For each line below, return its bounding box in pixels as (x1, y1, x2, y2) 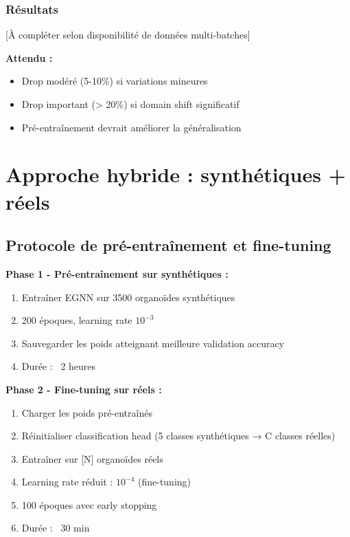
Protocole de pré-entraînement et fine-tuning (5, 234, 331, 256)
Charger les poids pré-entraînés (21, 405, 152, 419)
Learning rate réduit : (21, 474, 113, 489)
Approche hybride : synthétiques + (5, 160, 346, 188)
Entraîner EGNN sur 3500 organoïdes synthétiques (21, 289, 235, 304)
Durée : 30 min (21, 520, 90, 535)
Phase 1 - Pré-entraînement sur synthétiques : (5, 266, 229, 281)
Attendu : (5, 50, 53, 65)
